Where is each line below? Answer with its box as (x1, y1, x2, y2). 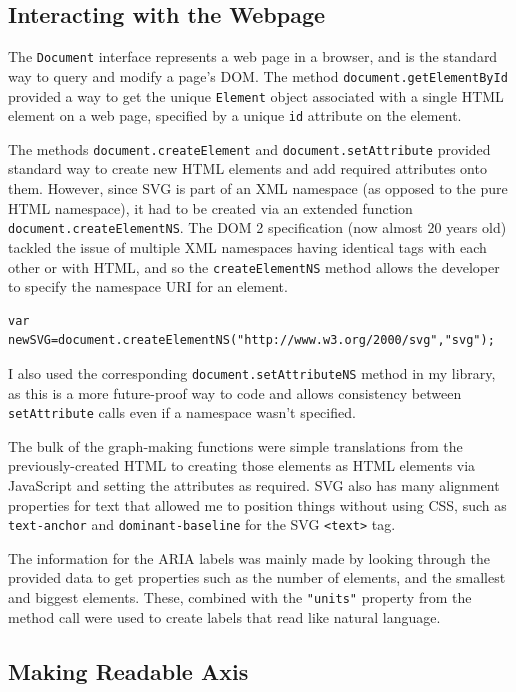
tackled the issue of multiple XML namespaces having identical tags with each (8, 236, 487, 257)
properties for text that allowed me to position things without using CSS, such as (8, 494, 507, 515)
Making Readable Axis (8, 655, 249, 686)
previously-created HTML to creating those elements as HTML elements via (8, 455, 476, 476)
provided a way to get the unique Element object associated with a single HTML (8, 85, 504, 106)
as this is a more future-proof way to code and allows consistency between (8, 382, 462, 403)
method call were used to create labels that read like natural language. (8, 606, 441, 627)
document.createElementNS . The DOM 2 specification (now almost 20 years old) (8, 217, 507, 238)
